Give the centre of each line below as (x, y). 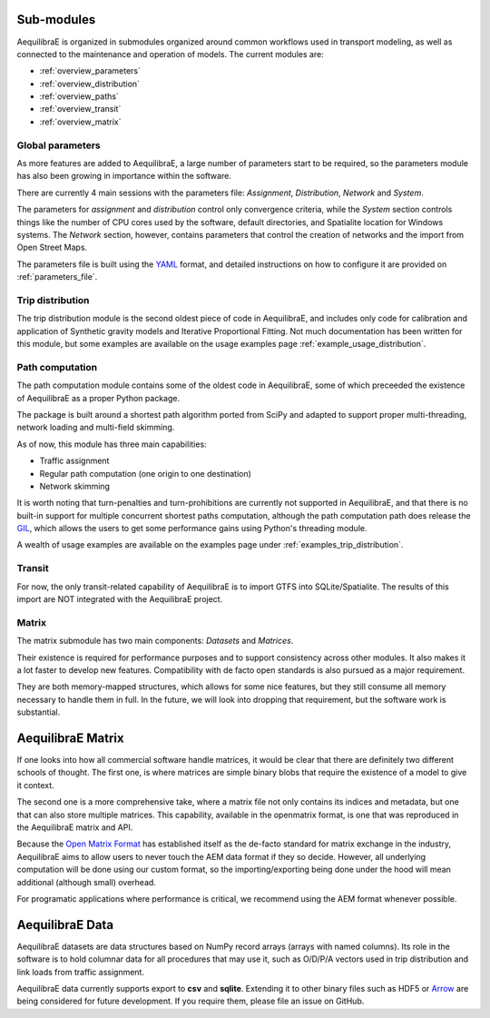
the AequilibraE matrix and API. (75, 827)
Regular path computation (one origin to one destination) (145, 473)
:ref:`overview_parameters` (90, 71)
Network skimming (75, 486)
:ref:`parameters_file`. (57, 277)
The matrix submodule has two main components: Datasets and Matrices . (155, 641)
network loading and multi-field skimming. (96, 428)
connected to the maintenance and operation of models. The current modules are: (170, 54)
